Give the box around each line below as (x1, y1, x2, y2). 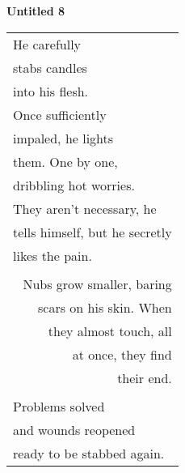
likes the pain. (13, 245, 92, 265)
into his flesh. (13, 81, 89, 100)
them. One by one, (13, 151, 118, 171)
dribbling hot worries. (13, 175, 135, 194)
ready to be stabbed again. (13, 443, 165, 462)
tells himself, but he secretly (13, 222, 172, 241)
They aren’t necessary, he (13, 198, 157, 218)
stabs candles (13, 58, 87, 77)
